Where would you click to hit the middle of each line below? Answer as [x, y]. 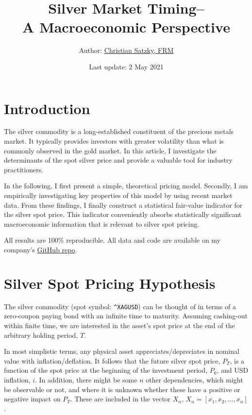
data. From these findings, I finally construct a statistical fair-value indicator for [123, 205]
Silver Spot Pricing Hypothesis [110, 283]
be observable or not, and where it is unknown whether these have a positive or [122, 389]
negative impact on [32, 399]
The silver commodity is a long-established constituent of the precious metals [119, 131]
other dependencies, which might [194, 379]
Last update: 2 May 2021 [126, 66]
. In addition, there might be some [86, 379]
